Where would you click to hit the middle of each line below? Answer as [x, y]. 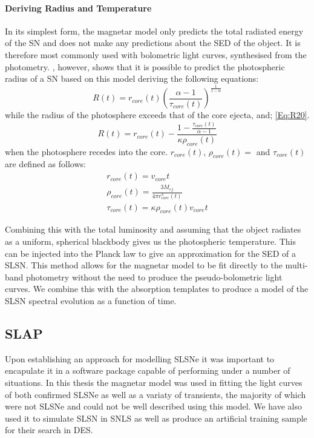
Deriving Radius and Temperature [78, 8]
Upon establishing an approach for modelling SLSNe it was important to [140, 358]
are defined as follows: [45, 164]
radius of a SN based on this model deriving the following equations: [132, 78]
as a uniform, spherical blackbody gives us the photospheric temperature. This [150, 241]
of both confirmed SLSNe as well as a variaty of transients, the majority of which [155, 394]
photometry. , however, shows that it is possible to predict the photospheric [145, 66]
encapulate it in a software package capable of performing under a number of [148, 370]
